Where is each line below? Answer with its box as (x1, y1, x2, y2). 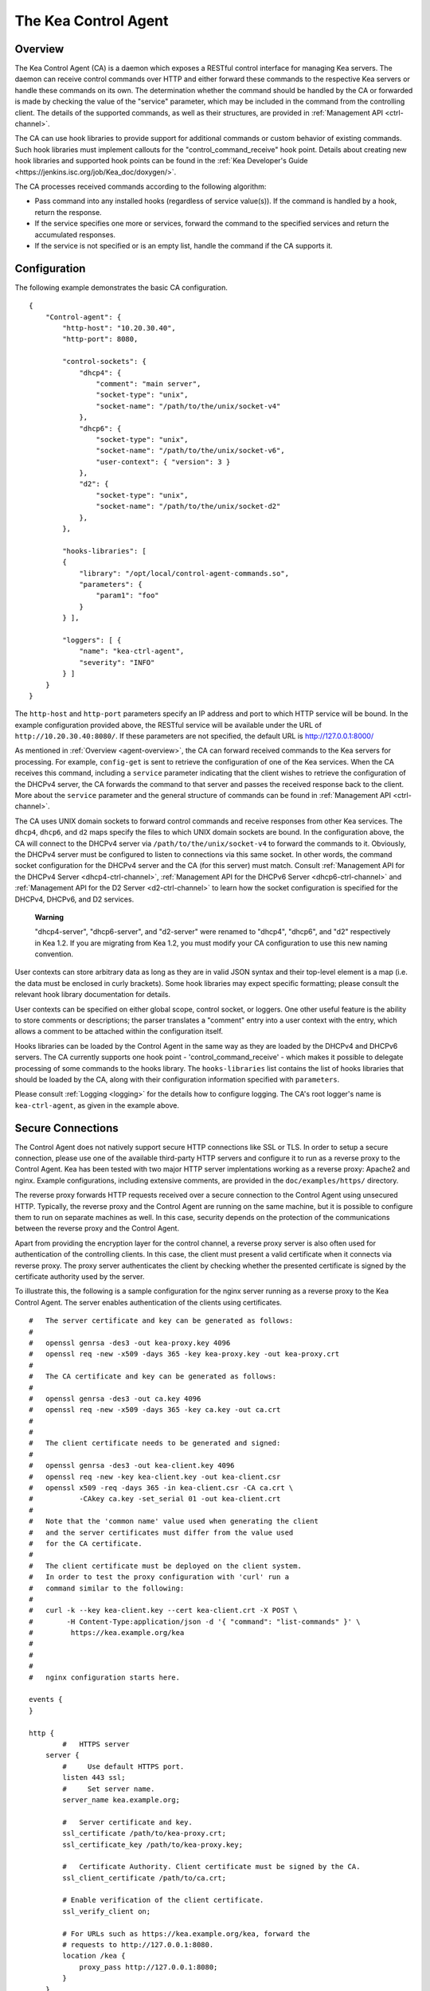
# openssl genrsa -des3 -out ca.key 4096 (29, 1394, 201, 1403)
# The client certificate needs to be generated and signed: (29, 1438, 281, 1448)
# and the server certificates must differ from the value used (29, 1527, 294, 1537)
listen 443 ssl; (62, 1773, 126, 1782)
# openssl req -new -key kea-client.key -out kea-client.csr (29, 1472, 281, 1481)
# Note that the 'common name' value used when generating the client (29, 1517, 319, 1526)
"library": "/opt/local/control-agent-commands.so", (79, 569, 290, 577)
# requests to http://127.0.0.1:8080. (62, 1940, 214, 1950)
